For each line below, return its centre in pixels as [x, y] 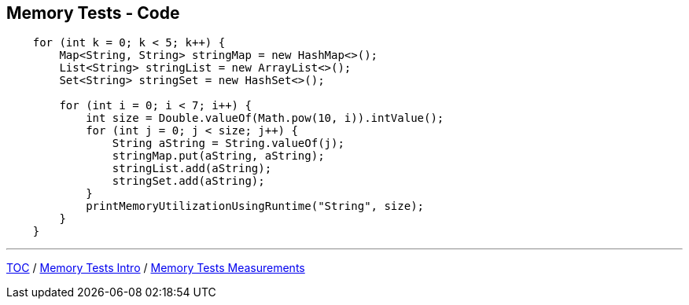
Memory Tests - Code [93, 13]
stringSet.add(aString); [188, 181]
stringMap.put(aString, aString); [218, 156]
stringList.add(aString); [192, 169]
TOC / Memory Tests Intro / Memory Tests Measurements [156, 268]
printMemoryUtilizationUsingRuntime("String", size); [255, 206]
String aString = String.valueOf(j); [228, 143]
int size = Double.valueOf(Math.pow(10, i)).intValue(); [265, 118]
